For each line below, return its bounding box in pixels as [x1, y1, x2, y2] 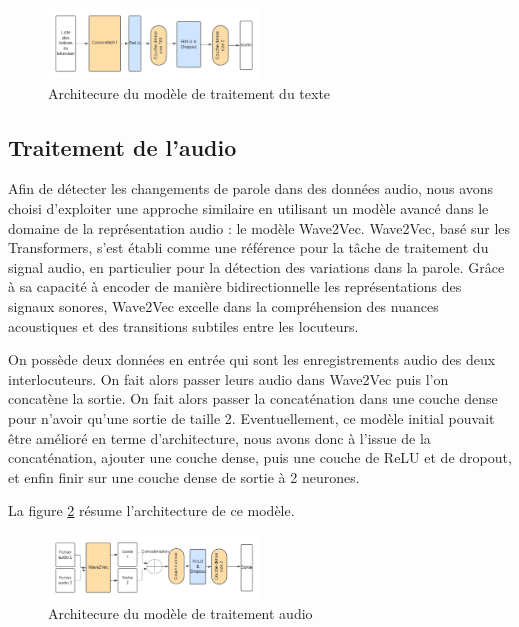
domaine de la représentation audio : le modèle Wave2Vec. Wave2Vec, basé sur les [8, 217, 511, 238]
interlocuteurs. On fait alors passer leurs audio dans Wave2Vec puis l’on [8, 368, 449, 389]
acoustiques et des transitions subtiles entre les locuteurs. [8, 315, 359, 336]
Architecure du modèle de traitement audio [48, 603, 313, 624]
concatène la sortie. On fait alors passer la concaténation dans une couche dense [8, 388, 498, 409]
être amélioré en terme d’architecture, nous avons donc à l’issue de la [8, 427, 431, 448]
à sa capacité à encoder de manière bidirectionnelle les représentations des [8, 276, 462, 297]
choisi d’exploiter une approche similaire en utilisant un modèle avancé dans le [8, 197, 489, 218]
